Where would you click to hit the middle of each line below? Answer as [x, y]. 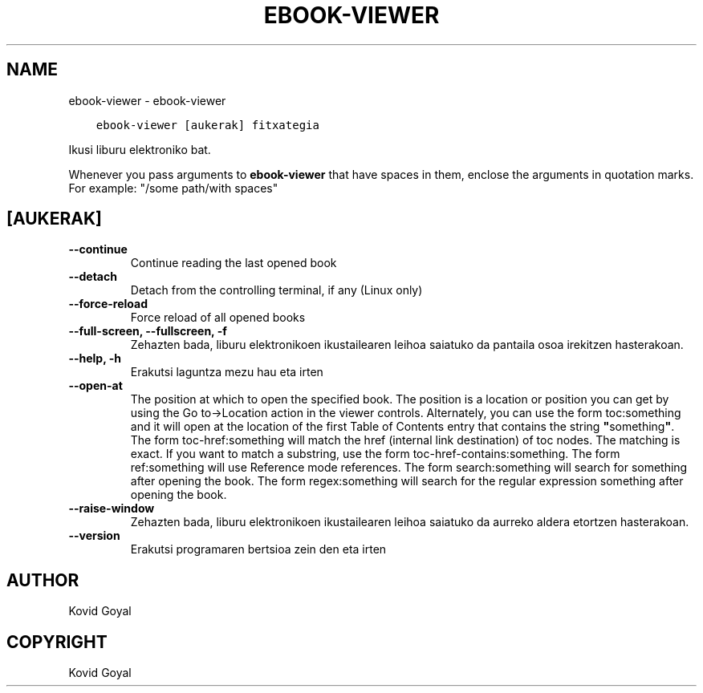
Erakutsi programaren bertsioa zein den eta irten [258, 549]
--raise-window [112, 509]
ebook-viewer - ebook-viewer [147, 100]
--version [94, 536]
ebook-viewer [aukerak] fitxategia [207, 125]
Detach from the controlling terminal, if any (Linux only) [276, 290]
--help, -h [95, 359]
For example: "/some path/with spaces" [173, 188]
